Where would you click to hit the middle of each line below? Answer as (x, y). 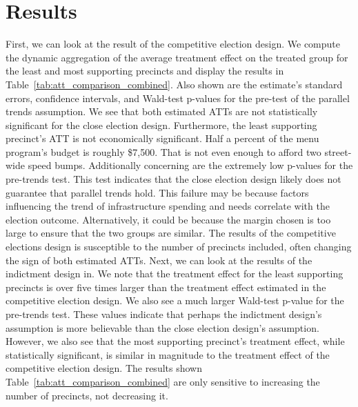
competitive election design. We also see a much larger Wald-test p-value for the (175, 300)
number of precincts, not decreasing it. (87, 395)
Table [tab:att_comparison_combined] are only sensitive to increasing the (163, 381)
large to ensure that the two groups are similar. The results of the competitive (171, 233)
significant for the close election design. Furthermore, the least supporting (161, 125)
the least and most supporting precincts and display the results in (145, 71)
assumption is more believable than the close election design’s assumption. (162, 327)
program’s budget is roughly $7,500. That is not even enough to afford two (163, 151)
